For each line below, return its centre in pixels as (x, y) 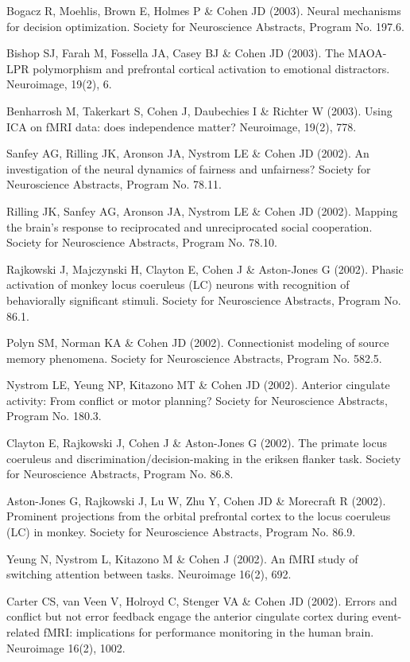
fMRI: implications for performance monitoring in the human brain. (209, 632)
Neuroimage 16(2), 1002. (66, 647)
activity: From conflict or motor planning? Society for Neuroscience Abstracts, (197, 400)
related (23, 632)
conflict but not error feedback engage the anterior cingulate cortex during (188, 616)
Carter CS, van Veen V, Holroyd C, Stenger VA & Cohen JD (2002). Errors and (202, 600)
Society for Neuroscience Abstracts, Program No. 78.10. (142, 242)
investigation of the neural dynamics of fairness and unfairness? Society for (189, 168)
